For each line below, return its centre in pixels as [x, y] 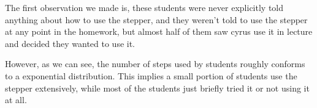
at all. [16, 100]
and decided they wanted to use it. [70, 43]
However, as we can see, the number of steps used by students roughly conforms [155, 64]
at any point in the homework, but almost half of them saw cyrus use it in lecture [159, 31]
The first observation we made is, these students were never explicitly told [144, 7]
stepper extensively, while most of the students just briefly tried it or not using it [157, 88]
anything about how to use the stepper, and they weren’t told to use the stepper [156, 19]
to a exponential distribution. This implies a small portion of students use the [151, 75]
